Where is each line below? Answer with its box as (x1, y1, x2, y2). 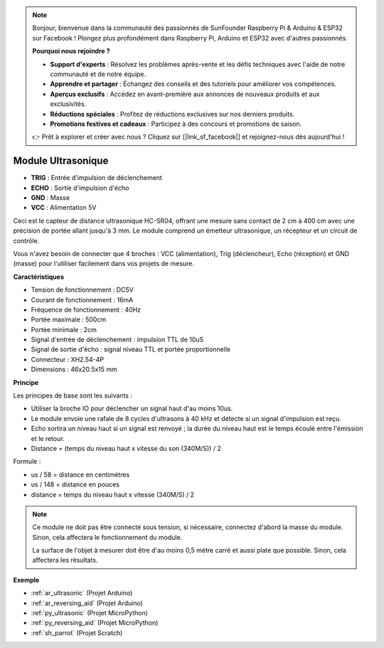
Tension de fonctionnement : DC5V (31, 285, 134, 294)
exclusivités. (50, 100, 87, 108)
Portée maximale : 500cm (31, 315, 107, 324)
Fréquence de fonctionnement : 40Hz (31, 305, 142, 314)
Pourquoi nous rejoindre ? (32, 47, 110, 55)
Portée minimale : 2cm (31, 325, 97, 334)
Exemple (13, 575, 40, 584)
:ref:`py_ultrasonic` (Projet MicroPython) (31, 609, 149, 617)
